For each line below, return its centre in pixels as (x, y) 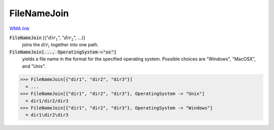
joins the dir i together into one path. (60, 45)
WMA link (20, 28)
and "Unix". (34, 66)
